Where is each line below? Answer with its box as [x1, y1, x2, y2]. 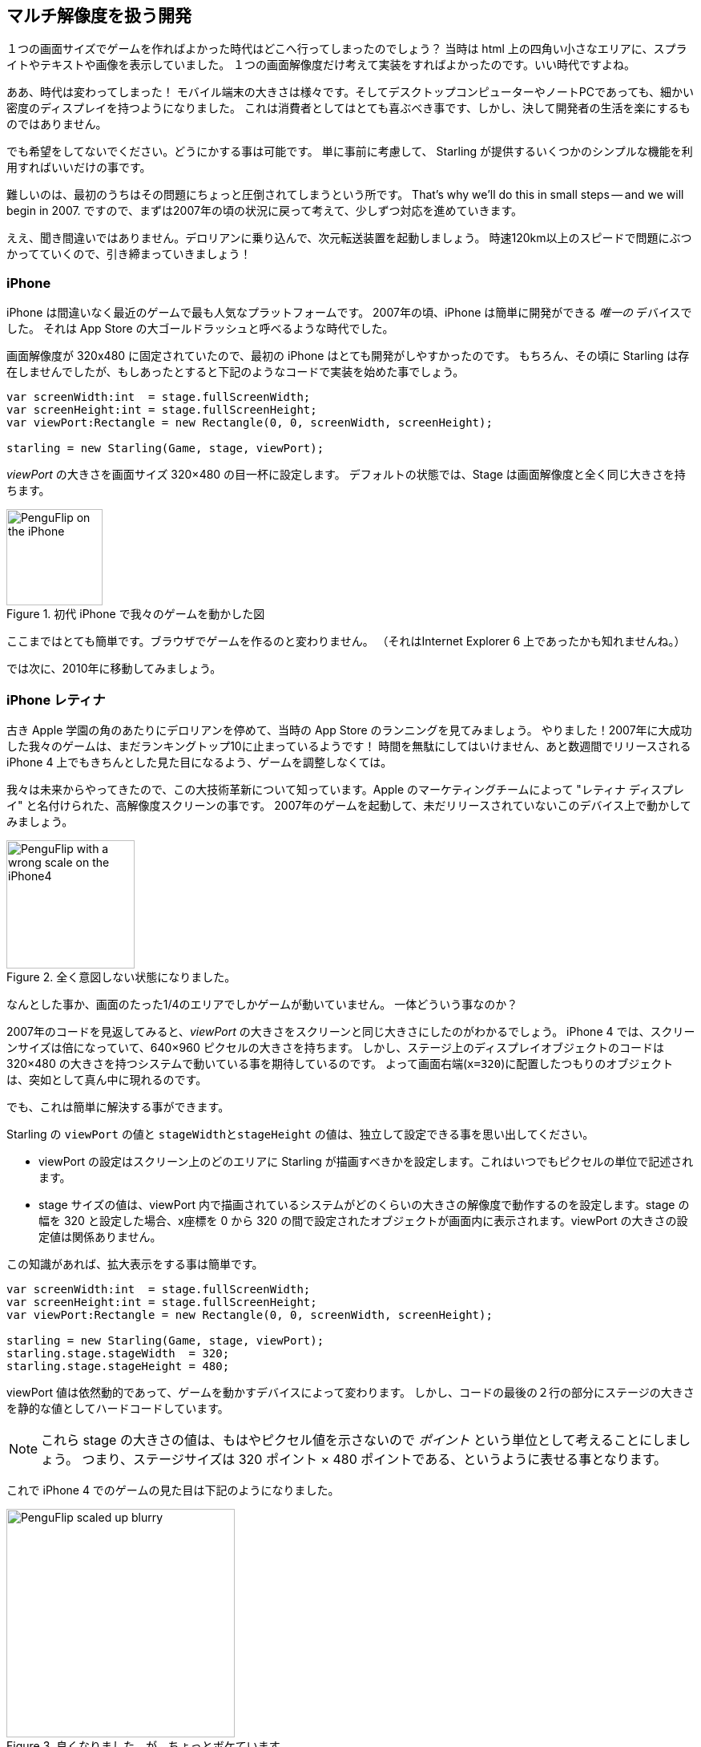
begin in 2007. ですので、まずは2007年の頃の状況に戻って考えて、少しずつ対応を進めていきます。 [6, 204, 523, 218]
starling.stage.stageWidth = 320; [6, 1346, 230, 1360]
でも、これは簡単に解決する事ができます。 [6, 1099, 230, 1114]
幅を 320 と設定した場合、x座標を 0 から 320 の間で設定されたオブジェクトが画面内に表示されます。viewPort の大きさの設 [38, 1213, 688, 1227]
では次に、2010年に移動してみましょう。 [6, 661, 222, 676]
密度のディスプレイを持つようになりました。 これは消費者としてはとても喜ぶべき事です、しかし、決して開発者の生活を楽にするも [6, 101, 691, 115]
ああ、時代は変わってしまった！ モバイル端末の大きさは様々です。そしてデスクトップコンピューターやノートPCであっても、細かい [6, 85, 695, 99]
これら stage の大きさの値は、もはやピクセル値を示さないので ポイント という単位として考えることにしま [41, 1431, 679, 1448]
